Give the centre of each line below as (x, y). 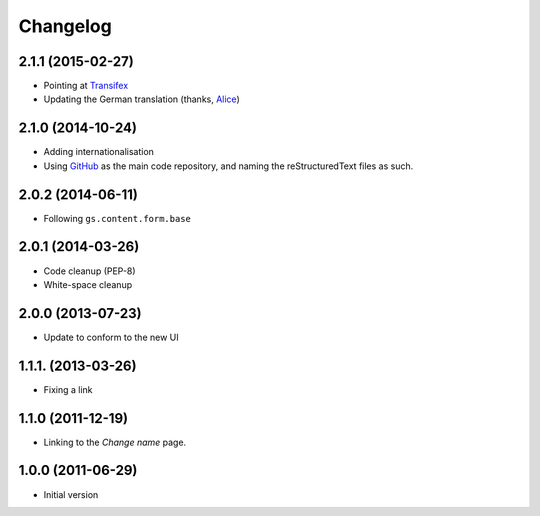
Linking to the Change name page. (115, 442)
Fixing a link (68, 389)
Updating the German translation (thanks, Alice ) (141, 99)
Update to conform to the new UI (111, 337)
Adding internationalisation (99, 152)
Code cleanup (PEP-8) (89, 271)
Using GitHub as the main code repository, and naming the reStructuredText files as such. (228, 166)
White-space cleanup (88, 284)
